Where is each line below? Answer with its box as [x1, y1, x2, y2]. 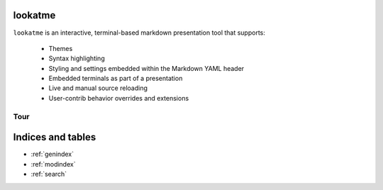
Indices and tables [13, 131, 96, 143]
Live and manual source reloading [48, 84, 148, 92]
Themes [48, 44, 73, 52]
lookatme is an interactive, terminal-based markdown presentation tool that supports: [13, 28, 266, 37]
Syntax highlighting [48, 54, 106, 63]
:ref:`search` [30, 170, 67, 179]
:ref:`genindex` [30, 150, 74, 159]
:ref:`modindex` [30, 160, 76, 168]
